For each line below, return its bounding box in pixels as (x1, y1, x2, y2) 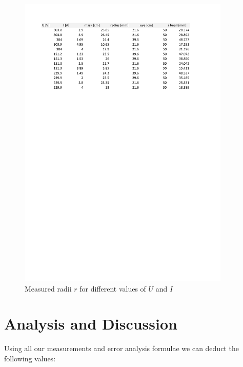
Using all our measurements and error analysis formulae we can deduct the (4, 343, 239, 354)
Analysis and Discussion (4, 313, 177, 334)
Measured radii (25, 283, 72, 294)
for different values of (79, 283, 146, 294)
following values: (4, 353, 56, 363)
